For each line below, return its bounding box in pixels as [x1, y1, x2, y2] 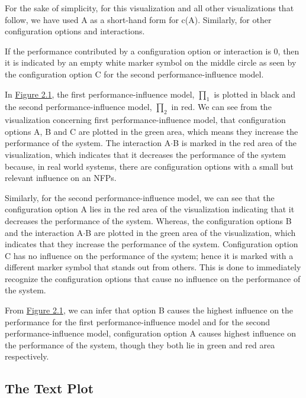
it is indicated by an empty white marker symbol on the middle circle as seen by [5, 56, 297, 69]
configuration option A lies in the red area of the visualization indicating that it [5, 203, 295, 215]
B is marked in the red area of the [173, 137, 297, 149]
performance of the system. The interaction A [5, 137, 171, 149]
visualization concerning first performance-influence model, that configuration [5, 114, 286, 126]
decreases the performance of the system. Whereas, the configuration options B [5, 214, 292, 226]
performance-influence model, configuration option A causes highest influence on [5, 327, 296, 339]
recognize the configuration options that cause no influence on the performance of [5, 272, 301, 284]
